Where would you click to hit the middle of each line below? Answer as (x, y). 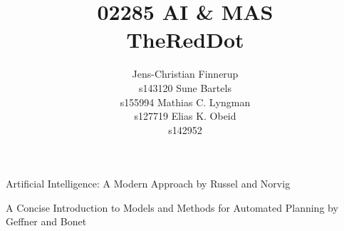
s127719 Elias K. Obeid (185, 116)
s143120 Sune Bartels (185, 87)
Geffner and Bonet (46, 221)
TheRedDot (185, 40)
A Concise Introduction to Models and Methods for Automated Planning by (172, 207)
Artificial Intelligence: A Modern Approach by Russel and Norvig (148, 184)
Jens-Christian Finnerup (185, 74)
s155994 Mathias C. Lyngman (185, 102)
